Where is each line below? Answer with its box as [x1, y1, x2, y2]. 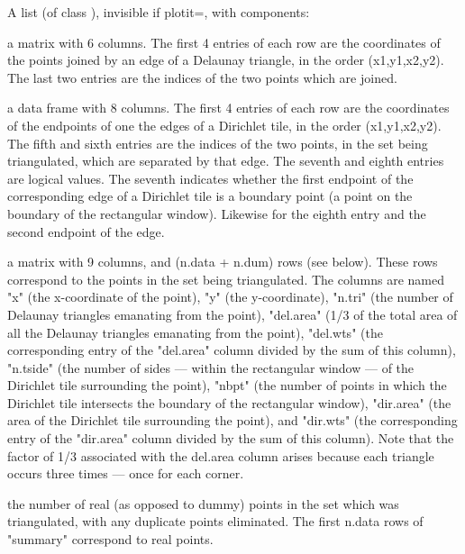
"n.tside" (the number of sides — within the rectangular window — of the [7, 358, 415, 377]
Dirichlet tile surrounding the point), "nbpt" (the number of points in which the [7, 376, 447, 395]
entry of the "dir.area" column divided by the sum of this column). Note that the [7, 429, 454, 448]
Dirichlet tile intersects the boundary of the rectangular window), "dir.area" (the [7, 393, 451, 412]
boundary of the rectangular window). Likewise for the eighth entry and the [7, 204, 426, 223]
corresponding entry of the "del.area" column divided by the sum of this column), [7, 341, 456, 359]
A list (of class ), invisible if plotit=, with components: [7, 3, 310, 21]
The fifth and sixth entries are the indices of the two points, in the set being [7, 133, 428, 152]
